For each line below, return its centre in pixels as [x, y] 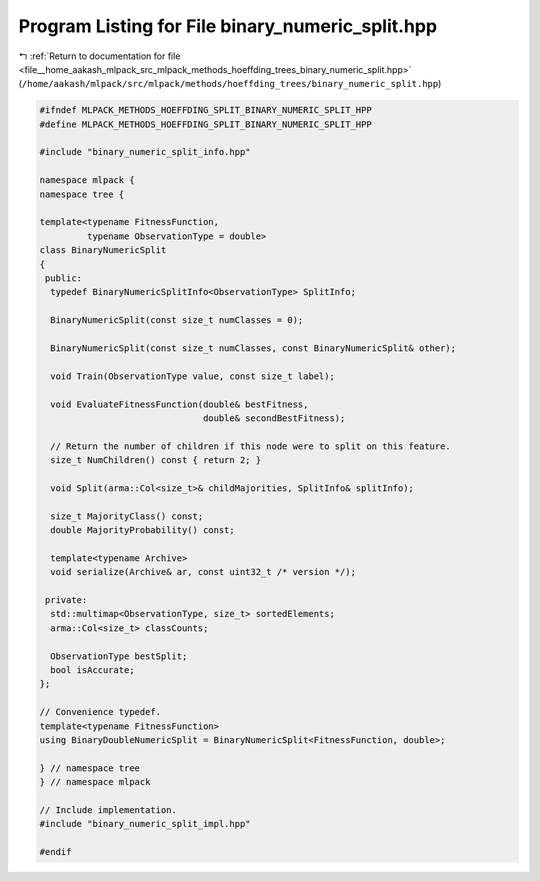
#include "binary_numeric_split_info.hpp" [145, 152]
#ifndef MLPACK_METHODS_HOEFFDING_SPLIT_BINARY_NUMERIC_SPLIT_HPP [205, 110]
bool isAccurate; [92, 669]
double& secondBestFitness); [274, 418]
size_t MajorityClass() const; [127, 516]
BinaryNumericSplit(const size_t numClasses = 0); [177, 320]
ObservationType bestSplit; [119, 656]
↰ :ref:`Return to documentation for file [99, 56]
